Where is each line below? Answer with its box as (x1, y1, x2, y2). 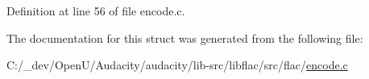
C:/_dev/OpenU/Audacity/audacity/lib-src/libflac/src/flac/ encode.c (6, 56, 348, 73)
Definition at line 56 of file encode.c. (6, 2, 185, 19)
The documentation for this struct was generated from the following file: (6, 29, 363, 46)
